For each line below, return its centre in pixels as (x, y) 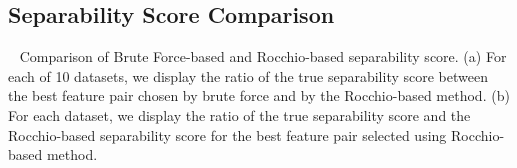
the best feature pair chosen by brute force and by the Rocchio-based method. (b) (259, 95)
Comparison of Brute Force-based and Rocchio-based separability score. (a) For (263, 56)
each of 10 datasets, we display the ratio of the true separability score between (248, 75)
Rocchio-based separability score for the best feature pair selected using (227, 134)
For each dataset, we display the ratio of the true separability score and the (239, 114)
